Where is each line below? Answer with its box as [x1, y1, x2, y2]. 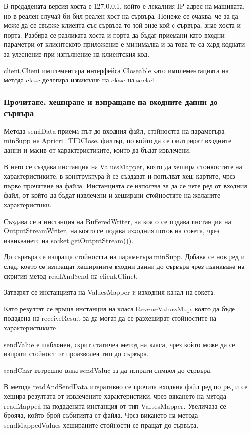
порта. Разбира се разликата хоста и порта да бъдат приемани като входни [4, 29, 225, 40]
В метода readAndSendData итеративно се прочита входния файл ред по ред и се [4, 381, 248, 392]
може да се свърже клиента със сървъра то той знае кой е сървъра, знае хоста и [4, 20, 241, 30]
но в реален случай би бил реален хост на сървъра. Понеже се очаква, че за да [4, 10, 238, 21]
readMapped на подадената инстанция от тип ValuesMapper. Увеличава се [4, 400, 226, 411]
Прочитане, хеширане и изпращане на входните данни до [4, 95, 218, 107]
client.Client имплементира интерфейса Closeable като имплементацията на [4, 65, 229, 75]
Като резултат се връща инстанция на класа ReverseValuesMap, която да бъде [4, 303, 235, 313]
